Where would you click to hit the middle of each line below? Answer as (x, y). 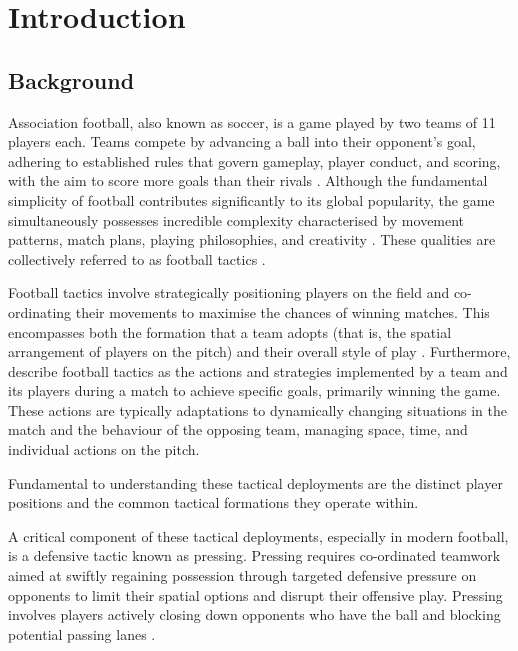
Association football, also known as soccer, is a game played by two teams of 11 (252, 121)
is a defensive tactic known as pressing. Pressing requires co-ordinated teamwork (254, 555)
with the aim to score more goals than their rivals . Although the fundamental (248, 180)
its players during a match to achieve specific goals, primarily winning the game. (254, 390)
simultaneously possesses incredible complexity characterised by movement (236, 219)
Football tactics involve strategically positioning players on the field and (229, 292)
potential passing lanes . (82, 633)
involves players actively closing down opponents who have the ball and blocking (254, 614)
